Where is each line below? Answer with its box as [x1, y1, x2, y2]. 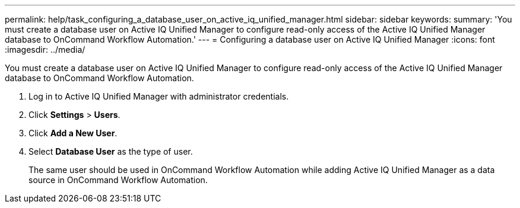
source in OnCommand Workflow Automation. [28, 175, 208, 185]
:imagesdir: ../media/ [5, 44, 85, 55]
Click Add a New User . [28, 128, 118, 138]
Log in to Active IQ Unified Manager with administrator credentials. [28, 91, 289, 101]
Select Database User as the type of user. [28, 146, 193, 156]
